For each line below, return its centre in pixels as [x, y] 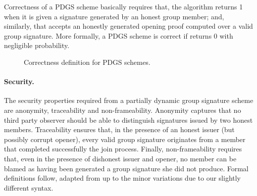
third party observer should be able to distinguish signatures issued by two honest [128, 120]
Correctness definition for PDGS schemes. [87, 62]
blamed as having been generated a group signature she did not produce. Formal [126, 168]
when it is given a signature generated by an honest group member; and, [114, 16]
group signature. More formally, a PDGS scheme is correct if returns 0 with [119, 35]
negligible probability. [37, 45]
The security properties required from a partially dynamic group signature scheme [129, 100]
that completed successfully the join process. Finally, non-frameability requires [123, 149]
